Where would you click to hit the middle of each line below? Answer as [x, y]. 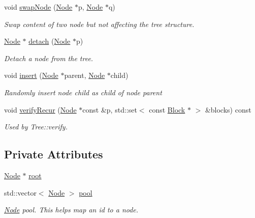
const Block [167, 109]
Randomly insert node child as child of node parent [83, 92]
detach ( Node [50, 41]
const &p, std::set [110, 109]
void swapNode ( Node [38, 7]
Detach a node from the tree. [49, 58]
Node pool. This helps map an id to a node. [71, 210]
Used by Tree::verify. [36, 127]
